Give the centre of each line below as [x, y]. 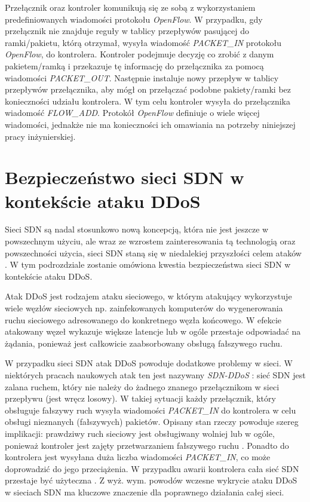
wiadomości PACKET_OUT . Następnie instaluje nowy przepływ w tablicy [142, 77]
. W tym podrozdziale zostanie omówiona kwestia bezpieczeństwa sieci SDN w [148, 264]
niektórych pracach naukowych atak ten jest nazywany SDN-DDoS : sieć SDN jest [155, 374]
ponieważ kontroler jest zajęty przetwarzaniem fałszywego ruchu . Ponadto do [147, 445]
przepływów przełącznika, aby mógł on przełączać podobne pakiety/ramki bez [148, 89]
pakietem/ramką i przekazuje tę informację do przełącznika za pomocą [134, 65]
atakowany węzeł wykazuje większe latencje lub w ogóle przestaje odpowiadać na [153, 331]
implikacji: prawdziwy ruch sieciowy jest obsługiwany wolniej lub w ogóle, [140, 433]
